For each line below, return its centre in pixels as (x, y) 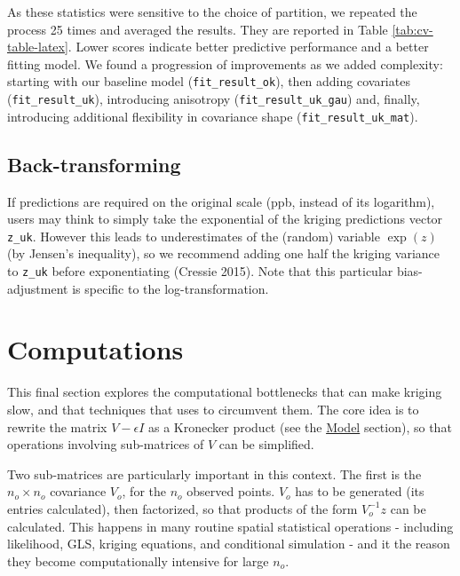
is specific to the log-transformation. (171, 288)
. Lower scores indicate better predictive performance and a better (248, 47)
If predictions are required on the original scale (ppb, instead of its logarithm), (221, 201)
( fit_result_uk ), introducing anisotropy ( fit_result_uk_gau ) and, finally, (214, 99)
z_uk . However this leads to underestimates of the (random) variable (194, 236)
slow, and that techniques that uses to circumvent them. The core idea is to (213, 409)
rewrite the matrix (57, 426)
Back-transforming (94, 164)
